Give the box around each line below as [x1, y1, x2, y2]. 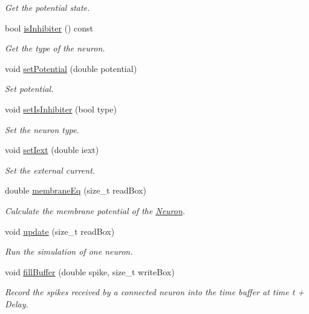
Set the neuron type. [5, 123, 79, 136]
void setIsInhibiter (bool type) [5, 102, 117, 115]
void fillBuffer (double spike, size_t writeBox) [5, 265, 175, 278]
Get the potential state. [5, 1, 90, 13]
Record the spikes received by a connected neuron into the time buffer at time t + [5, 286, 305, 298]
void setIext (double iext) [5, 143, 99, 156]
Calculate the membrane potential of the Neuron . [5, 204, 186, 217]
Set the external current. [5, 163, 96, 176]
